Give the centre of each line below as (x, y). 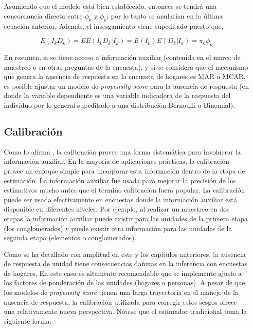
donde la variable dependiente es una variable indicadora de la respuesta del (117, 95)
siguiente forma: (28, 320)
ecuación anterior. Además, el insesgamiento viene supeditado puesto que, (114, 26)
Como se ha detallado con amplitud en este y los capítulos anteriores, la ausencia (125, 254)
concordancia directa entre (43, 15)
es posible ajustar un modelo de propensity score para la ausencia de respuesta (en (126, 86)
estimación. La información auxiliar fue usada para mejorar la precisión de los (120, 180)
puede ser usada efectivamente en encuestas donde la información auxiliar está (121, 199)
